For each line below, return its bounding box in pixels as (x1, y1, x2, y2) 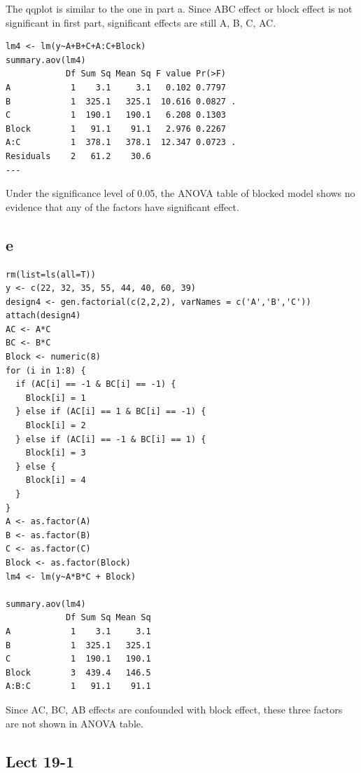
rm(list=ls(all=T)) (6, 269, 96, 280)
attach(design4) (6, 310, 81, 321)
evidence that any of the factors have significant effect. (6, 199, 239, 214)
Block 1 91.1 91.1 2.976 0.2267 (6, 123, 226, 134)
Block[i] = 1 (25, 392, 86, 403)
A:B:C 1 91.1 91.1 (6, 681, 151, 692)
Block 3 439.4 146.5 (6, 667, 151, 678)
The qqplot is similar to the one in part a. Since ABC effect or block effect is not (6, 1, 353, 15)
